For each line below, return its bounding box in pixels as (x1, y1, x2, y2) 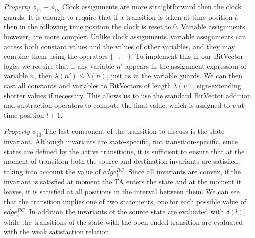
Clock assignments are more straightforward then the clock (62, 1, 242, 11)
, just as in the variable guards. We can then (106, 70, 243, 81)
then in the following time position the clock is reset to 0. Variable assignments (4, 21, 245, 32)
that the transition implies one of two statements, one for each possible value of (4, 196, 247, 206)
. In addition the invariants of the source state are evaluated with (25, 206, 224, 217)
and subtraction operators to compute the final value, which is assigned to (4, 100, 230, 110)
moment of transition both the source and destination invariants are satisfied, (4, 156, 240, 166)
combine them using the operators (4, 51, 108, 61)
